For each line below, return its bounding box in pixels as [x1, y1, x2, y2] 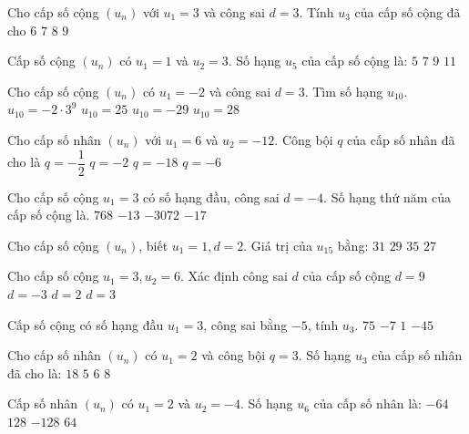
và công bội [201, 346, 266, 365]
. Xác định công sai [180, 266, 288, 285]
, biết [138, 235, 168, 254]
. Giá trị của [243, 235, 312, 254]
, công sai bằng [203, 315, 288, 334]
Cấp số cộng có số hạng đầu [7, 315, 164, 334]
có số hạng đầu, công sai [143, 187, 280, 206]
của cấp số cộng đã [354, 3, 461, 21]
